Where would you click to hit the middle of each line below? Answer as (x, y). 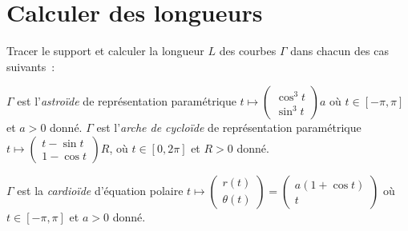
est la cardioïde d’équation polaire (100, 190)
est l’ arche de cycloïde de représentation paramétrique (229, 127)
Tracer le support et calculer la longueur (105, 51)
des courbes (248, 51)
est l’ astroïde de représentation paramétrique (127, 101)
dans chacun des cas (339, 51)
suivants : (31, 66)
